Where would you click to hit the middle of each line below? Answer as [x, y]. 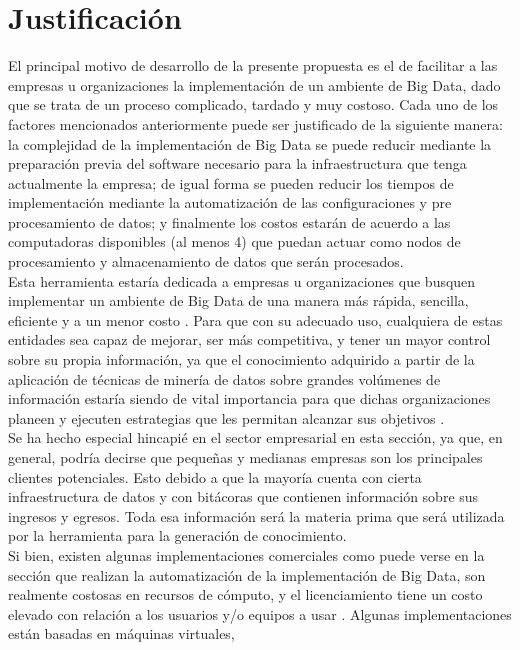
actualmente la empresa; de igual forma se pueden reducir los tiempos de [231, 182]
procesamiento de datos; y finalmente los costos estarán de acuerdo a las [229, 221]
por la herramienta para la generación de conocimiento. [177, 535]
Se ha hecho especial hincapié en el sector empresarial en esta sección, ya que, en [255, 437]
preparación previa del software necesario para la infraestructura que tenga [237, 163]
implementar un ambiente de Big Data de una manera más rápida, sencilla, [238, 300]
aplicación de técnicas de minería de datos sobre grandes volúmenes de [224, 378]
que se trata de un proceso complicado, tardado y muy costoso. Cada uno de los [253, 104]
